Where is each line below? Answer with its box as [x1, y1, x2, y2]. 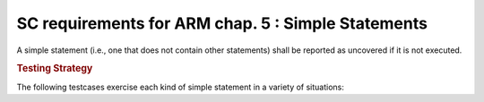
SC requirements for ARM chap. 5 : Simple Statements [16, 13, 428, 33]
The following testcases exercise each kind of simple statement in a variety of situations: [16, 81, 345, 92]
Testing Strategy [16, 63, 93, 75]
